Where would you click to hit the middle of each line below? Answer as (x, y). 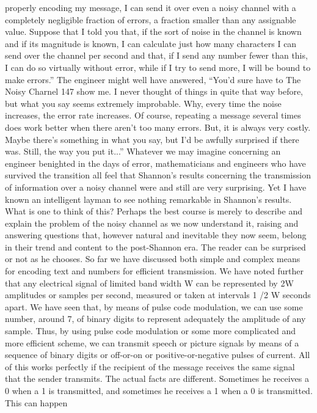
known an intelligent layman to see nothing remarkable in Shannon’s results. (148, 199)
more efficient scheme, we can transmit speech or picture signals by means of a (152, 342)
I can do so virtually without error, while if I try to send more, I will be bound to (158, 67)
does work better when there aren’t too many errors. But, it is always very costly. (158, 127)
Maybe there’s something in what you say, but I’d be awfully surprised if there (152, 139)
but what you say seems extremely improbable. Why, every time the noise (143, 103)
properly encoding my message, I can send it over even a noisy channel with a (151, 7)
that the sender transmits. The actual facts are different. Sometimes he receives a (157, 378)
